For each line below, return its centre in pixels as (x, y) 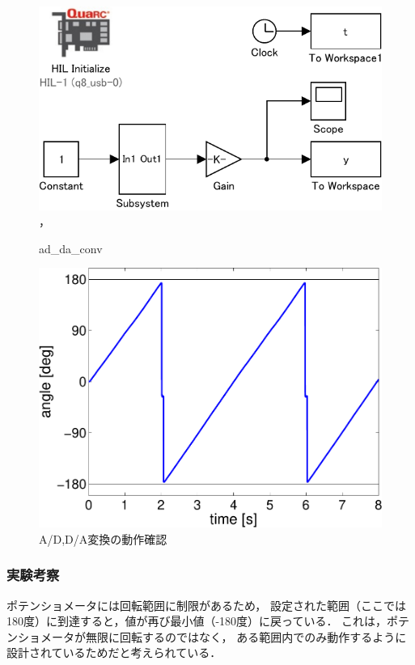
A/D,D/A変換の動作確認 (103, 538)
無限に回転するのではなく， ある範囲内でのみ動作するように (246, 636)
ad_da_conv (71, 248)
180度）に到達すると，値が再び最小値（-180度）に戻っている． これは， (197, 621)
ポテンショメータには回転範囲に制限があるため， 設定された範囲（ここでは (206, 605)
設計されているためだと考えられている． (114, 652)
